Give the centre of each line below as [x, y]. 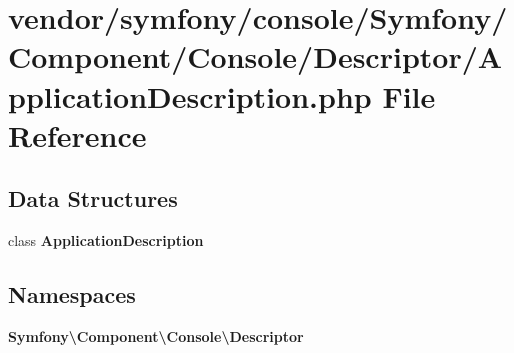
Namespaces [72, 294]
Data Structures [93, 198]
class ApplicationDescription [106, 240]
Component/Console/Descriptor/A [255, 56]
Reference [77, 134]
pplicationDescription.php [190, 95]
